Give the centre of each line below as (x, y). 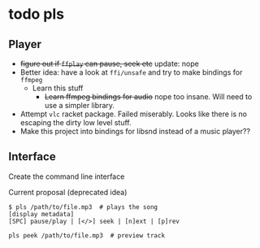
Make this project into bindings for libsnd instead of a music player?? (135, 131)
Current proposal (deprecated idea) (68, 192)
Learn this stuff (58, 88)
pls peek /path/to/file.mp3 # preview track (87, 235)
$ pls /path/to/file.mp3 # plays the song (83, 207)
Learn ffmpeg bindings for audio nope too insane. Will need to (148, 97)
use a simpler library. (80, 105)
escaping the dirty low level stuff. (76, 122)
